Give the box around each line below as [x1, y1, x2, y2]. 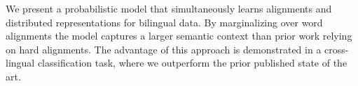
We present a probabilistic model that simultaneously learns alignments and [6, 1, 332, 15]
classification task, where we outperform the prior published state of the [37, 55, 347, 70]
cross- [324, 42, 349, 56]
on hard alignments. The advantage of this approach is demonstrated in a [6, 42, 322, 56]
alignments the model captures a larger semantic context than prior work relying [6, 28, 352, 43]
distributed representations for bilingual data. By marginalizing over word [6, 15, 323, 29]
